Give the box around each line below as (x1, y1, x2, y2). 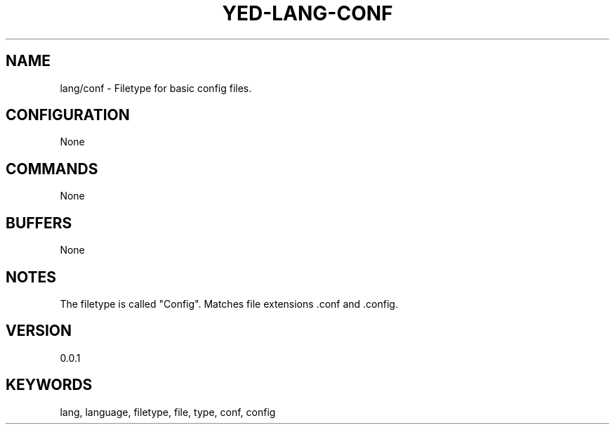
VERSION (6, 322, 72, 340)
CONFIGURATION (6, 106, 130, 124)
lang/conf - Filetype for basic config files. (60, 82, 252, 94)
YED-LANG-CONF (222, 1, 393, 25)
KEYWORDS (6, 376, 93, 394)
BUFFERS (6, 214, 72, 232)
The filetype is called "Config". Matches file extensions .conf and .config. (60, 297, 398, 310)
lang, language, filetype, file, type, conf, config (60, 405, 276, 418)
